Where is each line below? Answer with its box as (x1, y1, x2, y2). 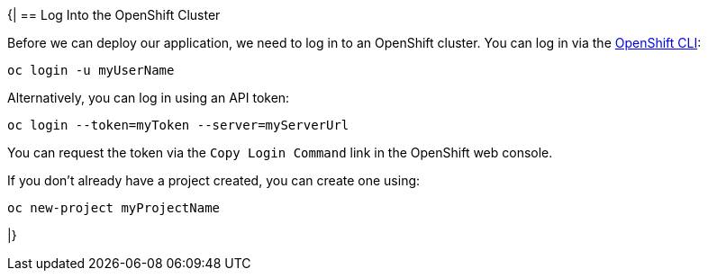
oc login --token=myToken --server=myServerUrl (7, 118, 349, 132)
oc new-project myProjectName (7, 201, 221, 215)
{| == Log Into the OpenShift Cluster (7, 7, 221, 22)
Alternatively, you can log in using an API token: (7, 90, 290, 105)
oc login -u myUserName (7, 63, 175, 77)
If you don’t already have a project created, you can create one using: (7, 173, 421, 188)
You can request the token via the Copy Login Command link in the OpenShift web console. (7, 145, 553, 160)
